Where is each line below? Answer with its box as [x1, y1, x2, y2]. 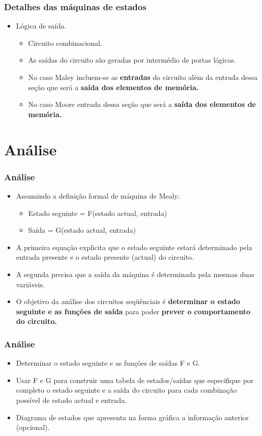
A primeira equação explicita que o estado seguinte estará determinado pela [16, 241, 252, 252]
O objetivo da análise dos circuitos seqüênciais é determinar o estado [16, 296, 240, 307]
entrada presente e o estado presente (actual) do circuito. [16, 252, 194, 262]
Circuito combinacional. [28, 37, 102, 48]
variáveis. [16, 279, 45, 289]
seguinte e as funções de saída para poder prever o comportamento [16, 306, 250, 316]
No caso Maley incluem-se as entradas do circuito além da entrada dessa [28, 72, 258, 82]
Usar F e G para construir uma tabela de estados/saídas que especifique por [16, 374, 254, 385]
